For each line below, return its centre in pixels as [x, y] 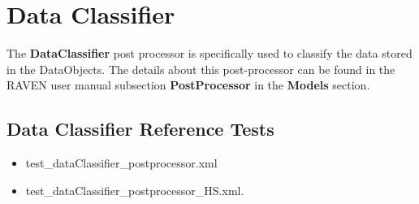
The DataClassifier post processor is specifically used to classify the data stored [209, 53]
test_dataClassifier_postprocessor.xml [121, 163]
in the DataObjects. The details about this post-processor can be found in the [201, 69]
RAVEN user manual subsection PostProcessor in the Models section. [188, 85]
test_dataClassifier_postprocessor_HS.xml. [135, 190]
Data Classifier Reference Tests [140, 129]
